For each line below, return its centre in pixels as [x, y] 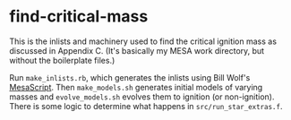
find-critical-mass [79, 17]
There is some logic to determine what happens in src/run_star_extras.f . [146, 106]
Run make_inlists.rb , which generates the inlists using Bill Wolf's [130, 77]
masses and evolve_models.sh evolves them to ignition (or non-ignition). [142, 97]
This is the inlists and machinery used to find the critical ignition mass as [143, 41]
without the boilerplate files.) [62, 60]
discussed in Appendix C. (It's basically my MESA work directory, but [137, 50]
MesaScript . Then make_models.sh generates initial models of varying [136, 87]
